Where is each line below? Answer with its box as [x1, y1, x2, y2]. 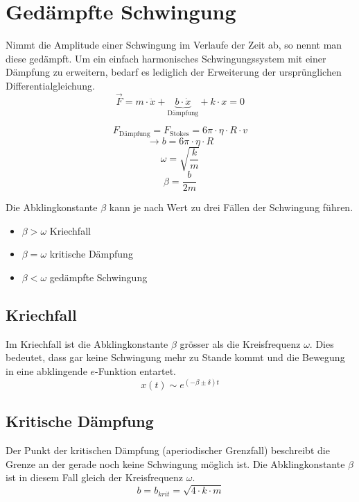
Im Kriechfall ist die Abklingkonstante [6, 336, 168, 351]
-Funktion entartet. [95, 363, 176, 378]
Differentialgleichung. [6, 78, 95, 92]
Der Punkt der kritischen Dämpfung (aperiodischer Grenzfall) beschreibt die [6, 443, 330, 458]
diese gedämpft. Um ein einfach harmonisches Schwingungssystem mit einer [6, 51, 326, 65]
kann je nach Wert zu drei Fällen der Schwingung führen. [109, 200, 353, 215]
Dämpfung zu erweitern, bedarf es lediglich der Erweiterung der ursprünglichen [6, 65, 342, 79]
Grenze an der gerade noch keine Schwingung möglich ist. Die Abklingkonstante [6, 456, 345, 471]
